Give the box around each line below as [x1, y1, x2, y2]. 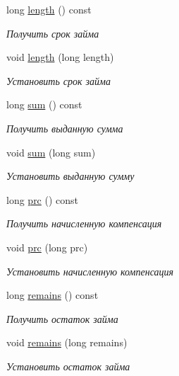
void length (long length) [6, 50, 114, 64]
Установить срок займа [6, 73, 111, 88]
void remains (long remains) [6, 335, 128, 350]
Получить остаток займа [6, 311, 118, 326]
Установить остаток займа [6, 358, 130, 373]
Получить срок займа [6, 25, 99, 40]
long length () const [6, 2, 92, 16]
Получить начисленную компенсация [6, 216, 162, 231]
